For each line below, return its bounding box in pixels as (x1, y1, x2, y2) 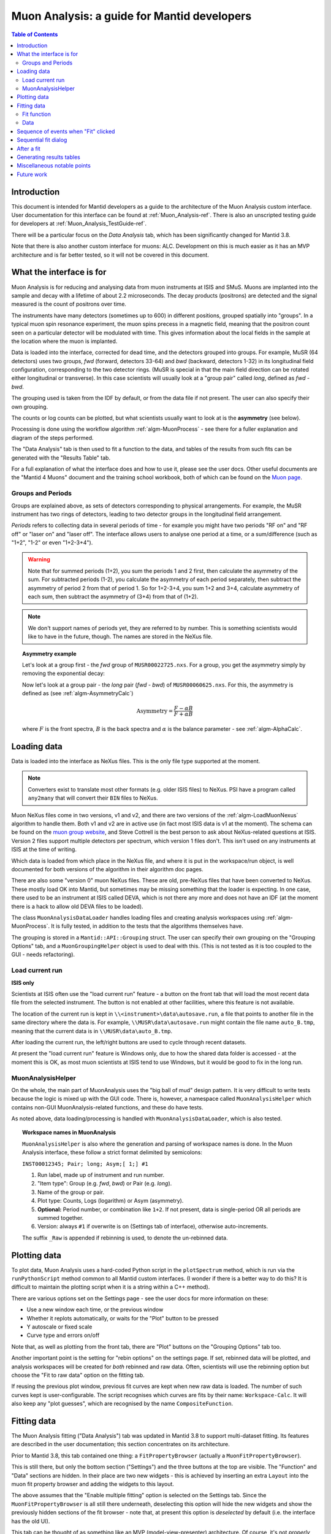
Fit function (22, 110, 51, 118)
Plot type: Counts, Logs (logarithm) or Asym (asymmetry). (37, 1197, 184, 1204)
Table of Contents (11, 31, 58, 38)
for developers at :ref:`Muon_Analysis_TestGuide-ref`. (11, 220, 147, 227)
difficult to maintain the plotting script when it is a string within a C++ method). (11, 1283, 210, 1291)
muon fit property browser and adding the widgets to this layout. (11, 1480, 175, 1487)
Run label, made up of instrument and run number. (37, 1171, 165, 1178)
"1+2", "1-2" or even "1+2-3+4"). (11, 539, 93, 546)
